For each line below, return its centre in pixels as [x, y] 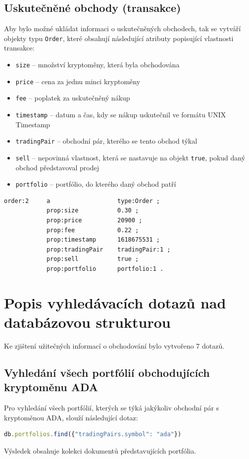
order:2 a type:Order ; [82, 201]
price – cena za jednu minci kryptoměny [78, 81]
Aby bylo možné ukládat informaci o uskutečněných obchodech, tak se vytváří [123, 28]
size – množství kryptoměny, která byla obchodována [98, 65]
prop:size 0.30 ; [93, 211]
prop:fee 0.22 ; [93, 230]
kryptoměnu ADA [51, 387]
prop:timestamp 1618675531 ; [103, 240]
